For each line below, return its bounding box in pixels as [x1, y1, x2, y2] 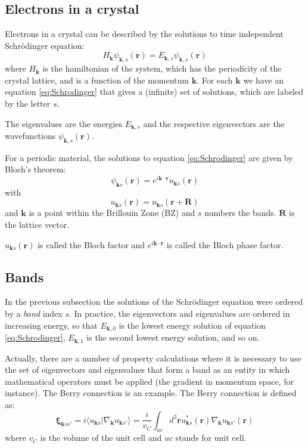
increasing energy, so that [5, 319, 98, 331]
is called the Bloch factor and [38, 238, 145, 251]
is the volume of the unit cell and [40, 431, 162, 444]
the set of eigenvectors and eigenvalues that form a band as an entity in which [5, 363, 290, 376]
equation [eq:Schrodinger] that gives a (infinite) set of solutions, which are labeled [5, 85, 303, 98]
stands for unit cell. [175, 431, 247, 444]
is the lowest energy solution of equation [119, 319, 266, 331]
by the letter [5, 97, 51, 109]
